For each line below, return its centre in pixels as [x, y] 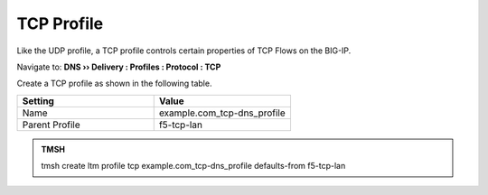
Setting [38, 101]
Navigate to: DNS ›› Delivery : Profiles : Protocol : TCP [119, 67]
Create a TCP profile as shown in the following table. [114, 84]
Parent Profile [51, 125]
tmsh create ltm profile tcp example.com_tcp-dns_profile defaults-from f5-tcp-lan [193, 166]
